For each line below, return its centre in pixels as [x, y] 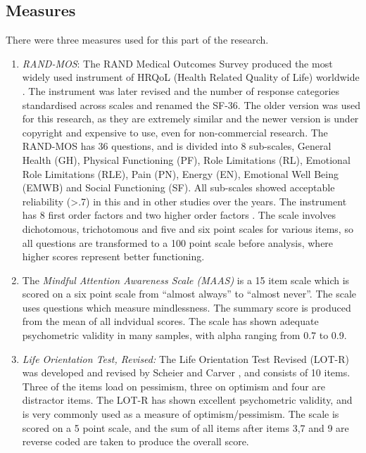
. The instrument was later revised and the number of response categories [181, 90]
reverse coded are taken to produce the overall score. [135, 441]
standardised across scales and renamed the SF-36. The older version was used [191, 104]
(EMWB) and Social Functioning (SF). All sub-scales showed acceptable [178, 187]
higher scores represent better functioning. [113, 256]
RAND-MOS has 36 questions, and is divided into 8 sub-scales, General [177, 146]
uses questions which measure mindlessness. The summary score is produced [187, 307]
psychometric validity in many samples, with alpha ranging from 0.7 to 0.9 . [184, 335]
